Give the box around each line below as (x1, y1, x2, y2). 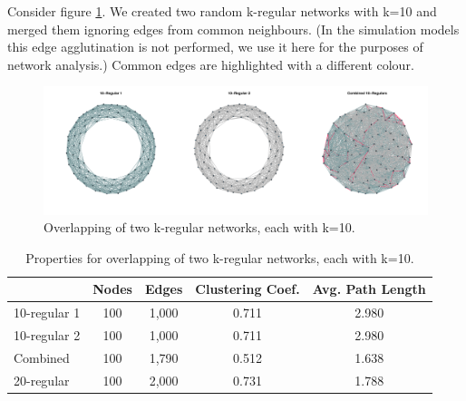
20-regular (14, 370, 70, 389)
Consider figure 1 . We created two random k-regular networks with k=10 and (7, 2, 437, 20)
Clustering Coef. (195, 279, 300, 298)
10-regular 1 (14, 303, 81, 322)
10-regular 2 (14, 326, 81, 345)
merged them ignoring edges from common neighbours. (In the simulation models (7, 19, 460, 38)
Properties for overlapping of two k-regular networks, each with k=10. (25, 248, 414, 267)
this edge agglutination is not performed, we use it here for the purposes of (7, 37, 423, 56)
